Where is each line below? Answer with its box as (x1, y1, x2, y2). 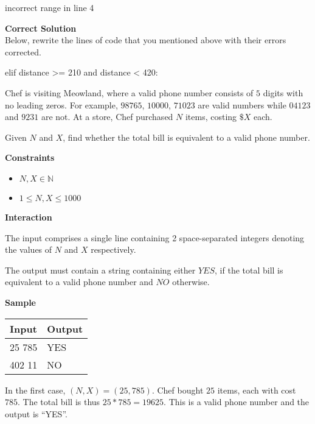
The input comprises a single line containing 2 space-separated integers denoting (5, 231, 305, 244)
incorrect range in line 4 (5, 1, 94, 13)
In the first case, (5, 383, 66, 396)
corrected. (5, 45, 41, 58)
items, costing (185, 110, 237, 123)
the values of (5, 243, 52, 256)
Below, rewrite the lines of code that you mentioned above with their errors (5, 34, 286, 46)
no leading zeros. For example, (5, 98, 118, 111)
